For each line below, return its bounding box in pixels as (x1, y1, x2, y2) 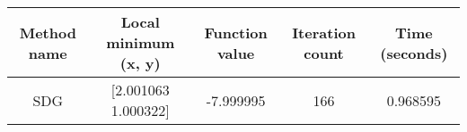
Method (19, 21, 76, 43)
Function (204, 21, 268, 43)
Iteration (292, 21, 356, 43)
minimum (106, 32, 175, 53)
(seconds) (380, 42, 448, 63)
